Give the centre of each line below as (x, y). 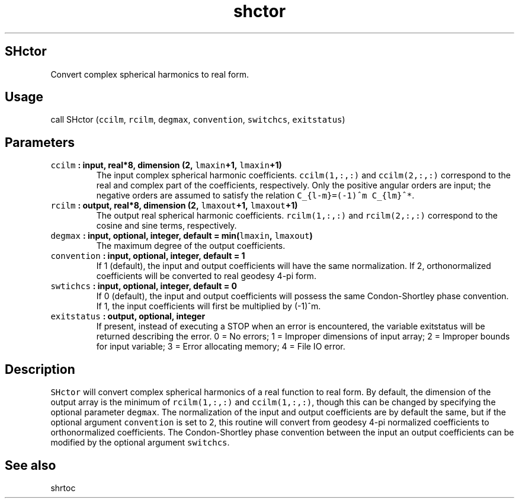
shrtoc (63, 488)
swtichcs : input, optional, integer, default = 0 (144, 286)
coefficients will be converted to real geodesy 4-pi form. (206, 276)
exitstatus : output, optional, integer (128, 316)
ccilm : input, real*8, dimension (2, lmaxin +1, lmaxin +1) (166, 165)
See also (31, 465)
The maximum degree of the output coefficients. (191, 246)
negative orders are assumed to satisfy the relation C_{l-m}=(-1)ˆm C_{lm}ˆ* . (255, 196)
